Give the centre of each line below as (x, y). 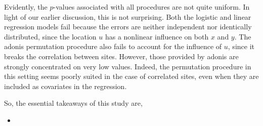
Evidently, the (26, 7)
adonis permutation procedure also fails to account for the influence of (113, 46)
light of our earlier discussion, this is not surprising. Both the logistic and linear (128, 16)
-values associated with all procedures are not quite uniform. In (151, 7)
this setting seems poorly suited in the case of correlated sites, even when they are (131, 76)
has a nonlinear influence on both (157, 36)
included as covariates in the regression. (65, 86)
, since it (241, 46)
